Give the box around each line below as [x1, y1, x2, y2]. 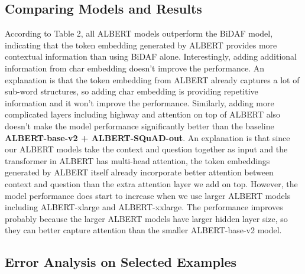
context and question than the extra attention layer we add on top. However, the [5, 177, 298, 190]
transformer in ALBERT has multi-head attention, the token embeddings [5, 154, 270, 167]
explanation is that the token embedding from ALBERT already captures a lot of [5, 73, 300, 86]
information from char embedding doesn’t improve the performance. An [5, 61, 265, 74]
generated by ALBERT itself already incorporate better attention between [5, 166, 274, 178]
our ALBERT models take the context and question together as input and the [5, 143, 288, 155]
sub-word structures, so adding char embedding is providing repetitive [5, 85, 258, 97]
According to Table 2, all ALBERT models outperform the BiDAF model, [5, 27, 273, 40]
